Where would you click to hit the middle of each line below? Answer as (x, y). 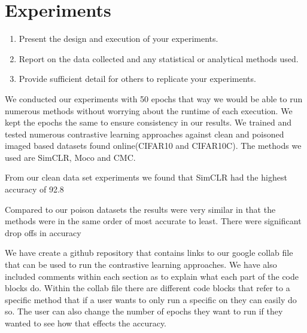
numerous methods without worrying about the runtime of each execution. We (149, 110)
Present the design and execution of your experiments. (118, 39)
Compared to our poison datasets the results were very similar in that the (140, 209)
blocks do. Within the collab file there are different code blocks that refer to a (148, 288)
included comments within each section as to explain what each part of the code (152, 276)
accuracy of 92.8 (34, 189)
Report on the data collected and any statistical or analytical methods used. (159, 58)
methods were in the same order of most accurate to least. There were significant (153, 221)
